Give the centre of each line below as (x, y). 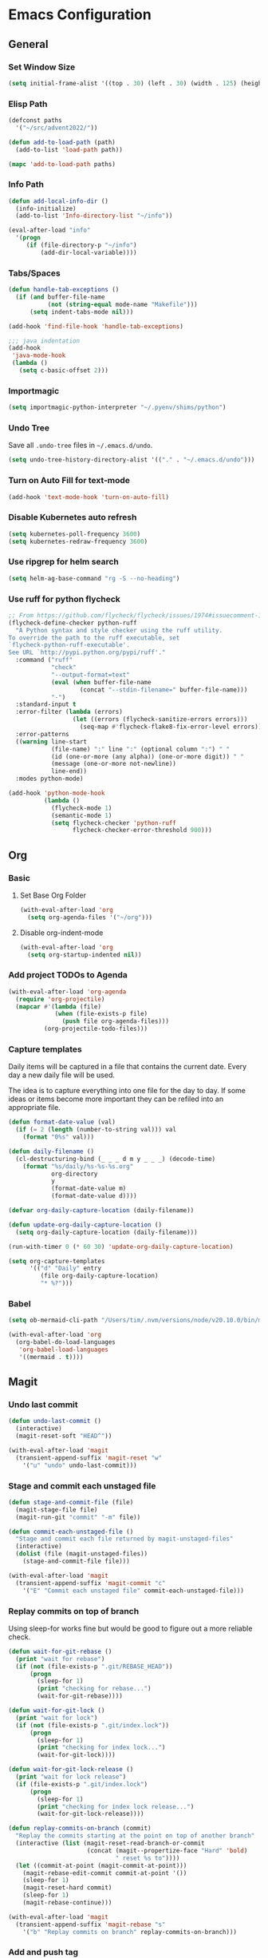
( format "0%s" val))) (58, 1137)
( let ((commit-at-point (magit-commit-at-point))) (101, 1865)
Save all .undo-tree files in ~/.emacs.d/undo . (81, 446)
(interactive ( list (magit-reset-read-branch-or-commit (110, 1843)
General (29, 44)
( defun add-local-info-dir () (59, 201)
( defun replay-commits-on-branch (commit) (80, 1829)
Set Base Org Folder (53, 895)
